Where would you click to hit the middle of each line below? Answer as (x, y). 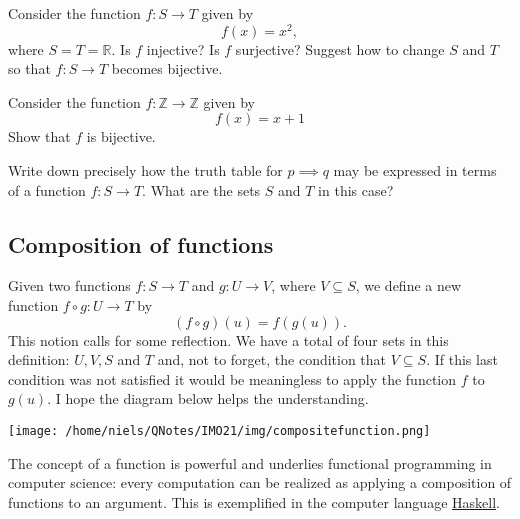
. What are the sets (201, 189)
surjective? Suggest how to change (340, 48)
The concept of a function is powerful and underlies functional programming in (250, 462)
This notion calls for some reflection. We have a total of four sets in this (228, 339)
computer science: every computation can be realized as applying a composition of (260, 482)
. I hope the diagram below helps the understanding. (208, 398)
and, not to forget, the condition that (272, 359)
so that (29, 68)
